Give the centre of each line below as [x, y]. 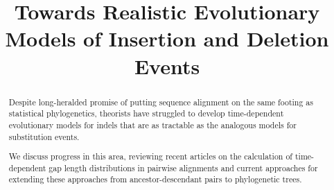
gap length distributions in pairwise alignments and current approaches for [183, 167]
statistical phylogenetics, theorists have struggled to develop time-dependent [146, 113]
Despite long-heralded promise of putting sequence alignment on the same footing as [161, 102]
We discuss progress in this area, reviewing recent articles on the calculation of [151, 156]
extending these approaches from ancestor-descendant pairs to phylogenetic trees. [155, 179]
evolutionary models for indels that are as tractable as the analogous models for [152, 124]
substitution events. [44, 136]
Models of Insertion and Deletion [167, 38]
